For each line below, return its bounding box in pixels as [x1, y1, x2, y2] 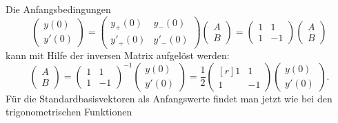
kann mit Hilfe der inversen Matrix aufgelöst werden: [6, 47, 230, 62]
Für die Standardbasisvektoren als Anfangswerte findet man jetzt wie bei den [6, 91, 332, 105]
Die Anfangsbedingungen [6, 2, 111, 16]
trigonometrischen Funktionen [6, 104, 132, 119]
